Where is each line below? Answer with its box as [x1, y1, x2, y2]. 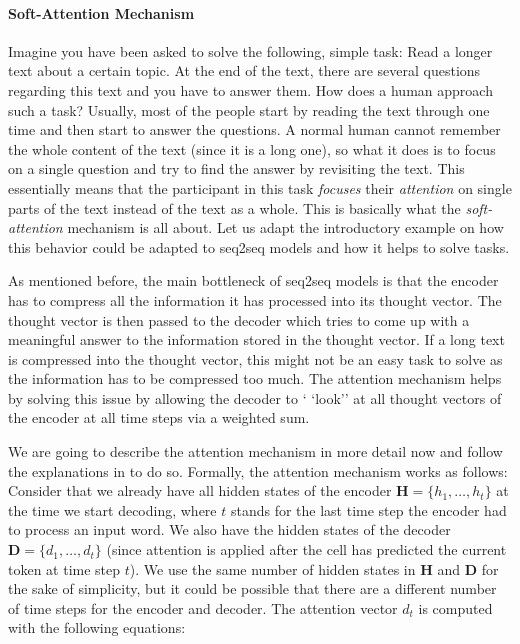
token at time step [8, 558, 121, 579]
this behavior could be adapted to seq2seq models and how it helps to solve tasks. [8, 236, 510, 257]
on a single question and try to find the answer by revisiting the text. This [8, 158, 465, 179]
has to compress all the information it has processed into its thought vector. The [8, 289, 502, 310]
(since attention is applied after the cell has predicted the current [106, 539, 507, 560]
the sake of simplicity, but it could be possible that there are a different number [8, 578, 497, 599]
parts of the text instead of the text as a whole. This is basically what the [8, 197, 461, 218]
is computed [418, 597, 493, 618]
